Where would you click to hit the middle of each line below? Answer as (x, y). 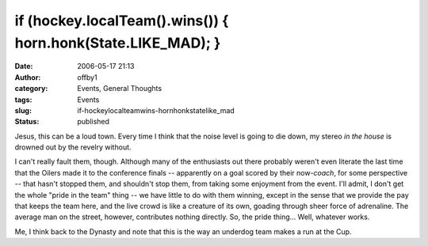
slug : (23, 110)
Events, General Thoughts (120, 89)
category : (31, 89)
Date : (24, 66)
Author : (28, 77)
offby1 (88, 77)
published (94, 122)
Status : (27, 122)
